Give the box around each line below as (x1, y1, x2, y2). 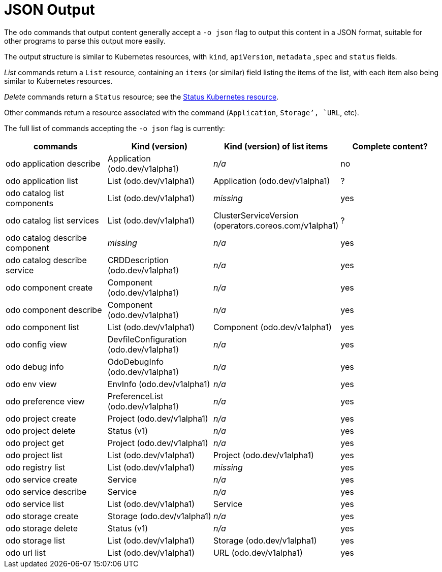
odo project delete (6, 425, 76, 436)
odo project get (6, 437, 65, 448)
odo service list (6, 498, 64, 509)
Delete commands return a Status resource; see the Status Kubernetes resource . (4, 92, 279, 101)
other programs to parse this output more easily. (4, 36, 166, 45)
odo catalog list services (6, 215, 99, 226)
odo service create (6, 474, 78, 485)
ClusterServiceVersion (213, 210, 299, 220)
